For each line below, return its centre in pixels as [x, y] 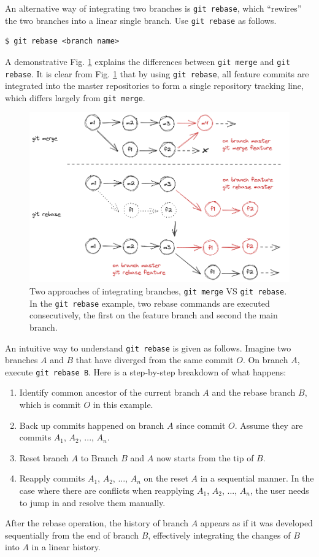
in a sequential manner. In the [257, 478]
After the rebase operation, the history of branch [97, 523]
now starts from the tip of [205, 457]
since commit [201, 425]
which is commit [50, 405]
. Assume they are [269, 425]
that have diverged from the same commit [155, 360]
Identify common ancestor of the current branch [110, 392]
